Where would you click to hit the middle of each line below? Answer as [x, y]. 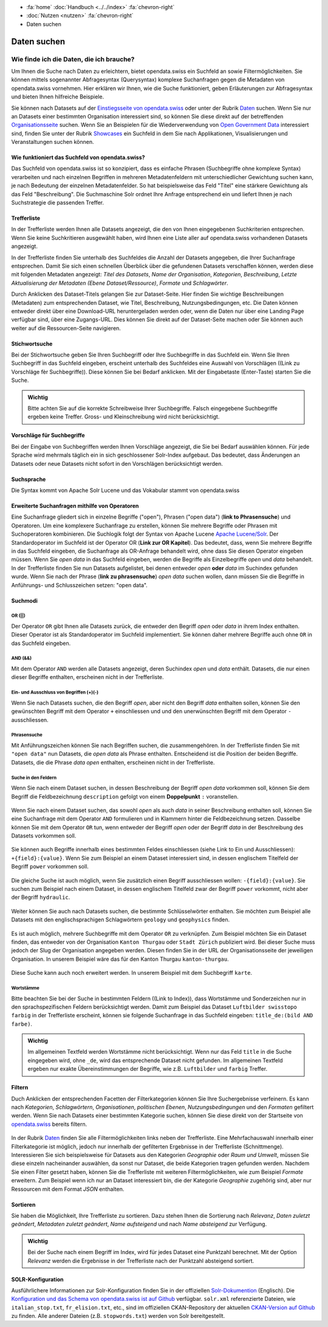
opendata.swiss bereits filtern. [49, 1124]
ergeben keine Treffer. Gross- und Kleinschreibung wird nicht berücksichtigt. [124, 417]
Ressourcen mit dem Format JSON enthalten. [68, 1189]
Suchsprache [29, 479]
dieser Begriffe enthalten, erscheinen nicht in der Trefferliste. [87, 677]
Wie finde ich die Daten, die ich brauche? [73, 59]
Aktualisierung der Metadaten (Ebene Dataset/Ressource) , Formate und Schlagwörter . [120, 283]
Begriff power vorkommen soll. [50, 867]
